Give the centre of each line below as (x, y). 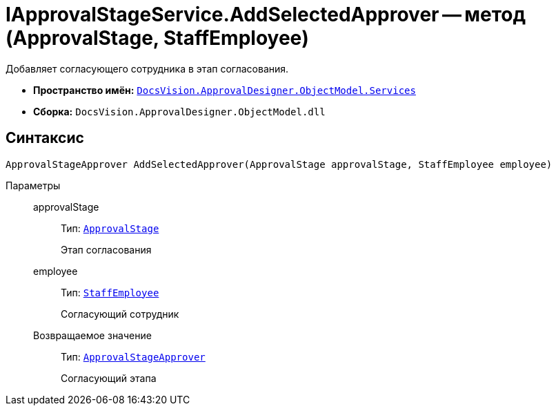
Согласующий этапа (109, 378)
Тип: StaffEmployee (110, 292)
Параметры (33, 185)
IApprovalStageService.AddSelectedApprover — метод (266, 15)
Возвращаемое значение (92, 335)
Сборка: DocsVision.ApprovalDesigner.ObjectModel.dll (179, 111)
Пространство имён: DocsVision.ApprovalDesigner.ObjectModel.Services (225, 90)
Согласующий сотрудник (120, 314)
